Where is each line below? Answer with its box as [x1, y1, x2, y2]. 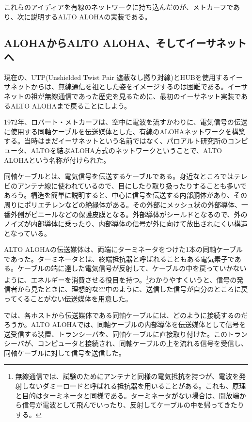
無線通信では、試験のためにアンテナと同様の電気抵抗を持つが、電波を [15, 371, 239, 381]
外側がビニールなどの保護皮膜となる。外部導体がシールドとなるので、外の [10, 209, 248, 219]
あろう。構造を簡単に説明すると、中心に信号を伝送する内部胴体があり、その [4, 190, 248, 200]
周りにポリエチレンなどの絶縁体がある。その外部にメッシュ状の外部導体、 [4, 199, 241, 209]
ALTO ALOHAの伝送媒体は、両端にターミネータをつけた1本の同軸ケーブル [4, 244, 243, 254]
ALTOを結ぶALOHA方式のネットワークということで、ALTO [31, 145, 222, 155]
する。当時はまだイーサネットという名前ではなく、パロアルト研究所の [4, 136, 228, 146]
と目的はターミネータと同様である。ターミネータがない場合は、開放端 [15, 390, 239, 400]
